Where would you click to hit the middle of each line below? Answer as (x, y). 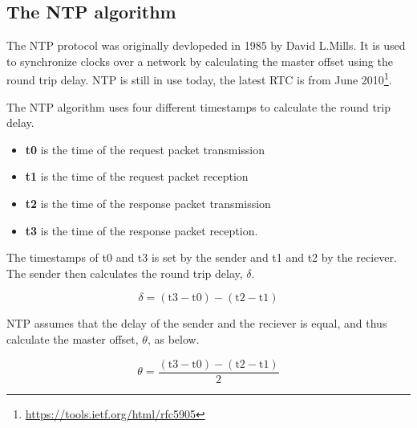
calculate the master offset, (73, 338)
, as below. (173, 338)
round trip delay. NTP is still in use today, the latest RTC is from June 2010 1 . (199, 79)
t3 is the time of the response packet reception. (142, 230)
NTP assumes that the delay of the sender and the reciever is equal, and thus (197, 323)
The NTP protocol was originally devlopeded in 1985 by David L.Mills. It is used (206, 45)
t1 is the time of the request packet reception (137, 176)
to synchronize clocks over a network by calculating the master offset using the (200, 61)
